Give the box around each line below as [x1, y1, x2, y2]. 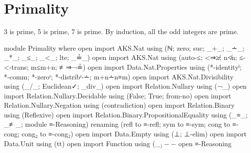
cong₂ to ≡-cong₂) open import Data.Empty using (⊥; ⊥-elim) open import [21, 129, 247, 139]
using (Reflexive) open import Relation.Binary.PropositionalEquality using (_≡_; [4, 109, 248, 119]
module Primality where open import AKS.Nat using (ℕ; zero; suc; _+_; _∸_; [4, 42, 245, 53]
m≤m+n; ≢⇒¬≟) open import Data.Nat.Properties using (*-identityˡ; [31, 61, 242, 72]
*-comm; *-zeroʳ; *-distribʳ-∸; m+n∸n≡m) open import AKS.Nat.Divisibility [4, 71, 234, 81]
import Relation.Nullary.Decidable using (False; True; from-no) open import [4, 90, 232, 100]
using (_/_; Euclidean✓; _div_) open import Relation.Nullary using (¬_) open [4, 81, 247, 91]
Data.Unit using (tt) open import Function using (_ [4, 138, 160, 148]
